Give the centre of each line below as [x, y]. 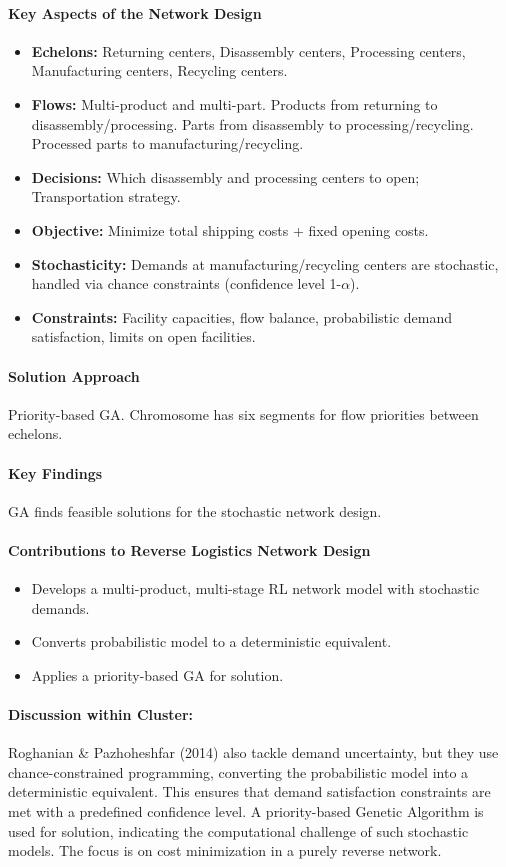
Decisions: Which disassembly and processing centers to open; [225, 176]
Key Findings [55, 472]
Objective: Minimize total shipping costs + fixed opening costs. [230, 229]
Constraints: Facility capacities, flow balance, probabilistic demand [242, 316]
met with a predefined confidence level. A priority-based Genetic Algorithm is [246, 811]
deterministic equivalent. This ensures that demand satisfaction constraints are [249, 791]
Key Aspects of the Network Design [135, 12]
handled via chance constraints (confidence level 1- [186, 283]
